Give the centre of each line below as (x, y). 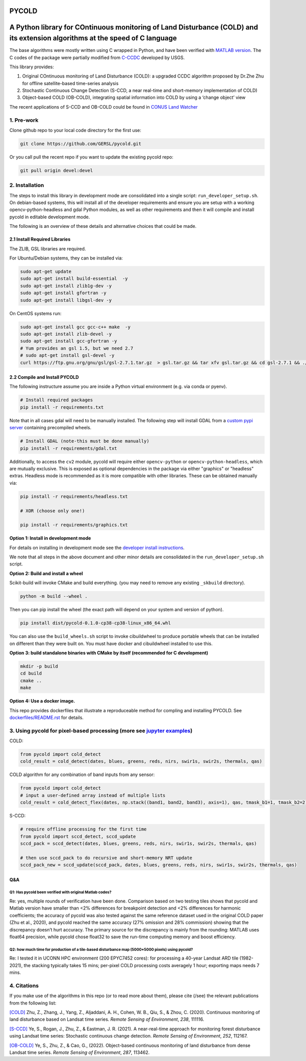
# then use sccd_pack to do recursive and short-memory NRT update (106, 858)
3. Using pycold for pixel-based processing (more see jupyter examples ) (101, 731)
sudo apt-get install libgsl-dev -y (66, 300)
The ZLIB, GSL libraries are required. (48, 249)
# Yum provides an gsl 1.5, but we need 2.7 (77, 348)
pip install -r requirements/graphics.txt (74, 525)
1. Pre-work (24, 120)
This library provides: (32, 67)
